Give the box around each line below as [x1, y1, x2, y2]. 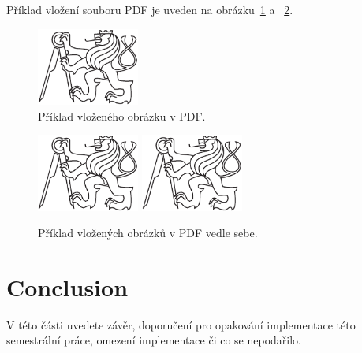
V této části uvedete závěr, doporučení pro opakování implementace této [6, 316, 356, 333]
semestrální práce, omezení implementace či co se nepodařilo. [6, 332, 302, 348]
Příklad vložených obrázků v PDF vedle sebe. [38, 225, 258, 241]
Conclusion [6, 270, 129, 303]
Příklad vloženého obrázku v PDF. [38, 107, 206, 124]
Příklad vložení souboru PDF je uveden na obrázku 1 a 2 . [6, 2, 293, 17]
